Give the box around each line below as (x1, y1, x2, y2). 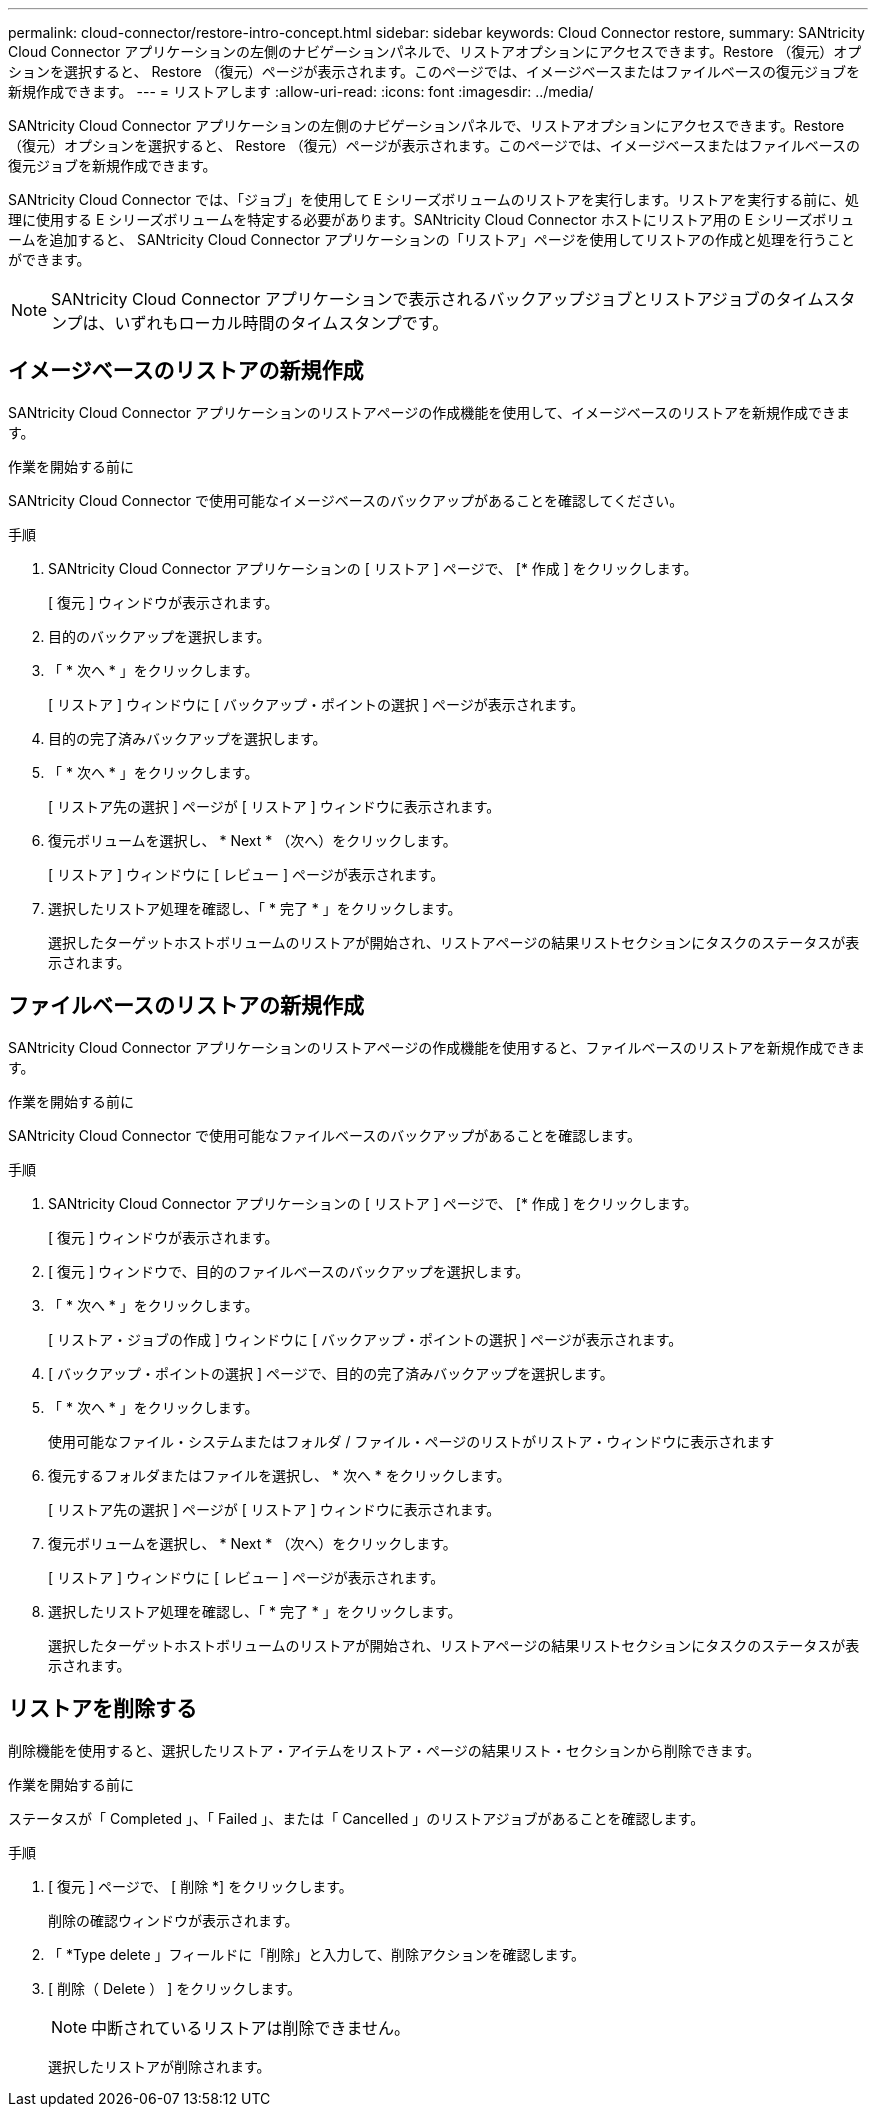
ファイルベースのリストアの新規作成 (8, 993, 364, 1019)
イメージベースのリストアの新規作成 (8, 358, 364, 384)
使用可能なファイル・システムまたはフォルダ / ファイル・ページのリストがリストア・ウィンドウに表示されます (48, 1432, 775, 1450)
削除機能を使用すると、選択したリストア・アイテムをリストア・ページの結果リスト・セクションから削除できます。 (8, 1741, 761, 1759)
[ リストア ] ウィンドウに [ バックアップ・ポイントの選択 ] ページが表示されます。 (48, 695, 585, 713)
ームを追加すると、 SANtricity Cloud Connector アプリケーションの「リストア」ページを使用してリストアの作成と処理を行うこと (8, 231, 855, 248)
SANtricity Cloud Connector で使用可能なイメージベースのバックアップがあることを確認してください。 (8, 491, 684, 509)
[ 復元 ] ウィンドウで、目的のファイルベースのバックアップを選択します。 (48, 1262, 530, 1280)
